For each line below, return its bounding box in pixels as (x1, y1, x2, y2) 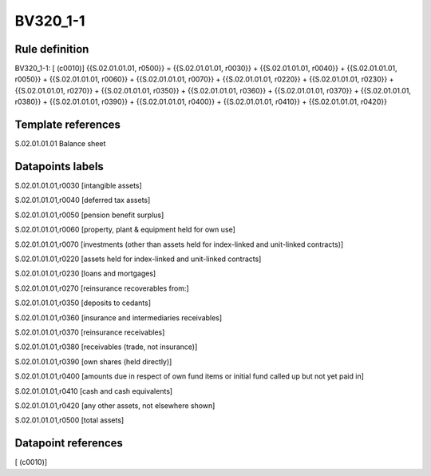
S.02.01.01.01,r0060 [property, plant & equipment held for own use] (14, 224, 235, 235)
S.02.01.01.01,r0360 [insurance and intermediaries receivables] (14, 312, 223, 323)
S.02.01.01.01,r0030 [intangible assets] (14, 180, 143, 191)
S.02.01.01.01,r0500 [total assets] (14, 415, 125, 425)
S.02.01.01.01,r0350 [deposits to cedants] (14, 298, 152, 307)
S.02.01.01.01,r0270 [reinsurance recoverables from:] (14, 284, 189, 293)
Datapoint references (14, 436, 124, 450)
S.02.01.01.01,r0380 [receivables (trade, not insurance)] (14, 342, 198, 351)
